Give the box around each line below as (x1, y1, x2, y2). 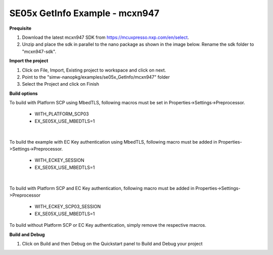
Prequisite (9, 25, 32, 31)
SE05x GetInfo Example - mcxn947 (9, 8, 159, 19)
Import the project (9, 58, 49, 64)
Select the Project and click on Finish (22, 81, 100, 87)
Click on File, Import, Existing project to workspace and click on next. (22, 67, 166, 73)
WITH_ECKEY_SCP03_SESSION (34, 204, 101, 210)
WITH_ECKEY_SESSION (34, 157, 84, 163)
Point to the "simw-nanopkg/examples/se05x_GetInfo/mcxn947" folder (22, 74, 170, 80)
